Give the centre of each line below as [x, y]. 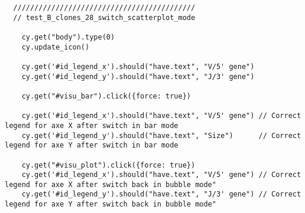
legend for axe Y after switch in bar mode [92, 145]
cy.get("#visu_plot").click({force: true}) [108, 165]
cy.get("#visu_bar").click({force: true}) [106, 96]
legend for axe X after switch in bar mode [92, 125]
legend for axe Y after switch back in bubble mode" [111, 204]
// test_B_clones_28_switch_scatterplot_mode [104, 17]
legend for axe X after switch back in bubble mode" [111, 184]
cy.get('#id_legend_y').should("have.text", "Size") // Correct [161, 135]
